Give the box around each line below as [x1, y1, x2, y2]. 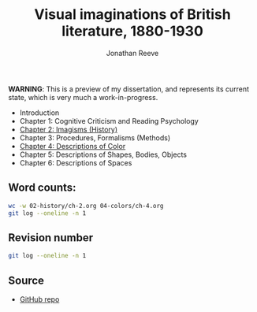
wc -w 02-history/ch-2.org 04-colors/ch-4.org [8, 202, 164, 210]
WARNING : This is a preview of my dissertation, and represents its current [8, 84, 250, 94]
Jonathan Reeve [106, 48, 159, 58]
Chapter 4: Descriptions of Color [19, 141, 126, 150]
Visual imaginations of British [34, 6, 231, 24]
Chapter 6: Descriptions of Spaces [19, 158, 132, 167]
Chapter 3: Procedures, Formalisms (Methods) [19, 132, 171, 143]
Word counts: [8, 181, 76, 195]
